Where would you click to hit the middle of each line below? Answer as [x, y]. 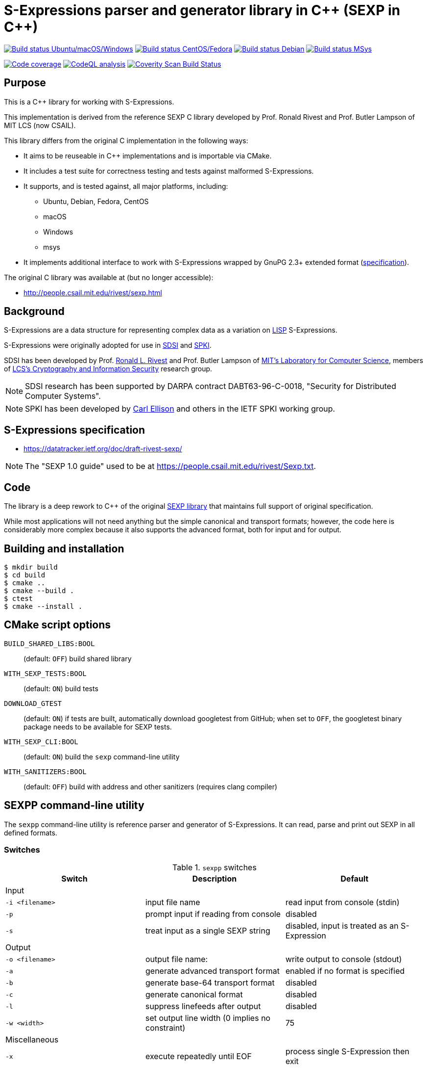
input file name [173, 902]
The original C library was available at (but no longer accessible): [109, 277]
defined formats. [31, 833]
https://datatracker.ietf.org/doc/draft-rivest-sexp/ [103, 449]
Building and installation [64, 548]
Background [34, 312]
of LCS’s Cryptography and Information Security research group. [108, 369]
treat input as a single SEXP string [208, 931]
